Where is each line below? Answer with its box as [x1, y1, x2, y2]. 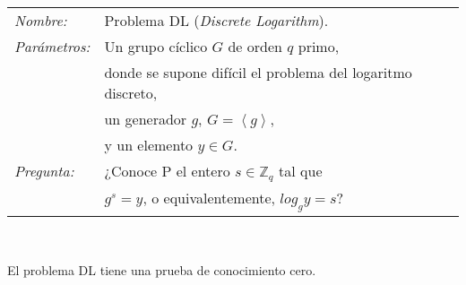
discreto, [104, 82, 158, 103]
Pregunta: [14, 160, 74, 182]
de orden [228, 36, 282, 56]
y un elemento [104, 134, 194, 155]
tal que [279, 160, 323, 181]
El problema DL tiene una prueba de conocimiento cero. [7, 260, 316, 279]
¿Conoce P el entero [104, 160, 230, 181]
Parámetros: [14, 36, 91, 56]
